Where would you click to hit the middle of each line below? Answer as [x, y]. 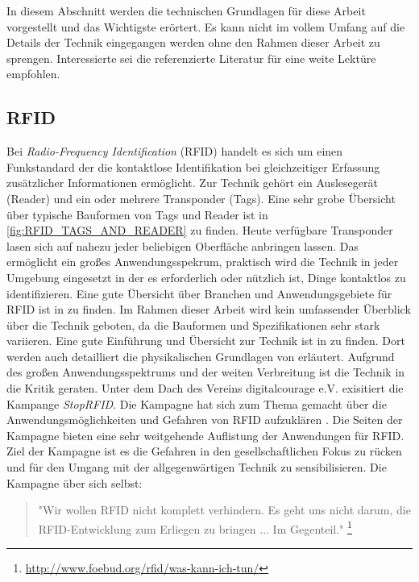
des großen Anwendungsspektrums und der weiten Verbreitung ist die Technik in [206, 372]
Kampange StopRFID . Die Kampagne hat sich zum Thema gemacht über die [197, 403]
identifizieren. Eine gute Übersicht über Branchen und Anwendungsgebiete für [199, 293]
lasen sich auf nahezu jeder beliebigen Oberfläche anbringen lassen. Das [183, 245]
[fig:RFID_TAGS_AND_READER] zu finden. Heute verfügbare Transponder [200, 230]
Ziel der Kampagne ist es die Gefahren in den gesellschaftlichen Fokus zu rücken [204, 451]
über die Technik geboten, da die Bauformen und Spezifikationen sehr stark [193, 324]
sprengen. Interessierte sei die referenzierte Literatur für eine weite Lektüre [191, 58]
